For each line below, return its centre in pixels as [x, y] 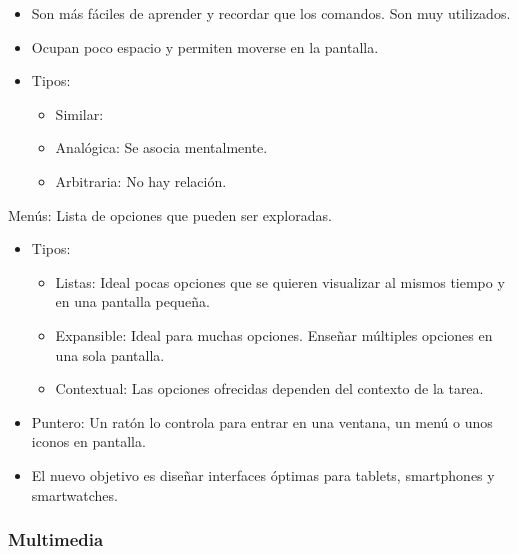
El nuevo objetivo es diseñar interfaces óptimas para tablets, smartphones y [263, 474]
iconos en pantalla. [88, 441]
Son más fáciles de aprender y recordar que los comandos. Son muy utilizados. [271, 13]
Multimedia [56, 539]
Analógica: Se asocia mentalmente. [161, 147]
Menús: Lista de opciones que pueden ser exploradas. [170, 214]
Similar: [79, 113]
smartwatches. [74, 494]
